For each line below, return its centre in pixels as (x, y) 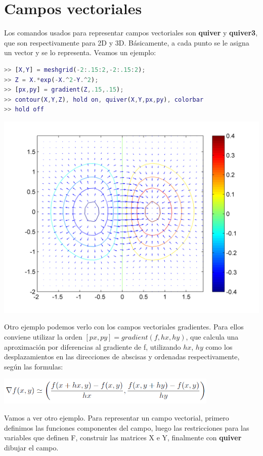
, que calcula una (212, 337)
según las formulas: (34, 366)
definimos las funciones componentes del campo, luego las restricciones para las (127, 427)
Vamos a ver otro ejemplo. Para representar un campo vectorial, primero (117, 417)
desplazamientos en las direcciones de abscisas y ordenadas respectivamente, (122, 357)
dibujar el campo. (31, 447)
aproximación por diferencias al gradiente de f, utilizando (93, 346)
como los (219, 346)
